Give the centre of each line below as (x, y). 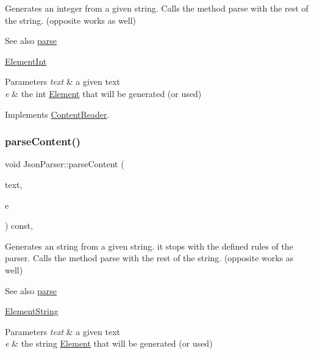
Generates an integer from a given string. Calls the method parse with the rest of (157, 8)
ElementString (32, 311)
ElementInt (26, 61)
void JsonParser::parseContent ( (65, 164)
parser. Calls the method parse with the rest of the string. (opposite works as (149, 258)
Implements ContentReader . (57, 114)
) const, (19, 226)
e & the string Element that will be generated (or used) (109, 343)
